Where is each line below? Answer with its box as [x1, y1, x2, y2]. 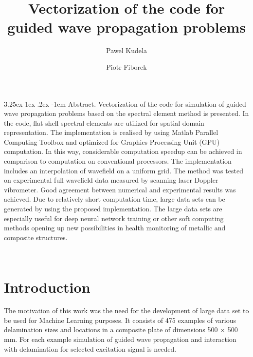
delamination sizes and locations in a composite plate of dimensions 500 [4, 324, 218, 335]
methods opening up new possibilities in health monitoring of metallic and [4, 223, 226, 233]
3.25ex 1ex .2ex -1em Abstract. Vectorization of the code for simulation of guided [4, 98, 246, 109]
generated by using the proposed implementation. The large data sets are [4, 204, 222, 214]
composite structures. [4, 232, 68, 242]
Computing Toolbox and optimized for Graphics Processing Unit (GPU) [4, 136, 220, 147]
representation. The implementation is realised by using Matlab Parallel [4, 127, 218, 137]
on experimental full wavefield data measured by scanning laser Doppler [4, 175, 218, 185]
